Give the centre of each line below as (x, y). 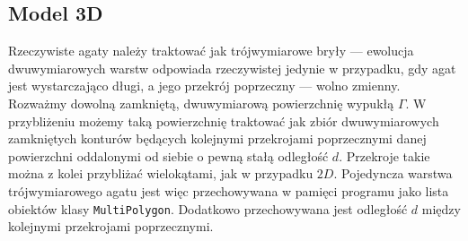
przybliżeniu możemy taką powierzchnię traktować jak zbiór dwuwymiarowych (224, 120)
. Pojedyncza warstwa (393, 173)
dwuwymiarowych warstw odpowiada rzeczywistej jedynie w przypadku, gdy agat (232, 68)
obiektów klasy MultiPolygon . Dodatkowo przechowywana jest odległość (208, 208)
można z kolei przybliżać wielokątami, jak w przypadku (161, 173)
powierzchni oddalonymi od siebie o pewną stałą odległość (168, 155)
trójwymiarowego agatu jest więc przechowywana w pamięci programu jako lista (229, 190)
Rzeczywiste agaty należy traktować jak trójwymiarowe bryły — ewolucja (211, 51)
